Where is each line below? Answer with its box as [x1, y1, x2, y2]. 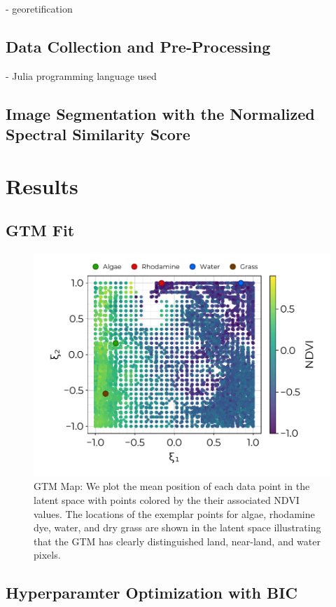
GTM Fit [6, 219, 75, 241]
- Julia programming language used [6, 68, 157, 83]
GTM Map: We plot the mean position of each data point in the [34, 479, 310, 493]
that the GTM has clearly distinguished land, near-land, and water [34, 533, 321, 548]
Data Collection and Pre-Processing [6, 35, 271, 57]
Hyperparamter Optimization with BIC [6, 582, 297, 603]
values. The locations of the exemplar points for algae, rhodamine [34, 506, 315, 521]
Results [6, 171, 78, 200]
